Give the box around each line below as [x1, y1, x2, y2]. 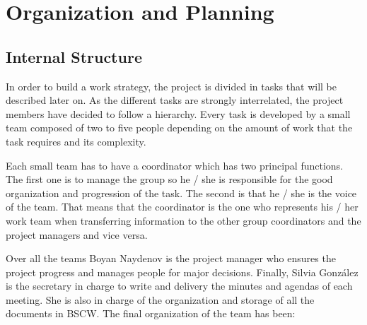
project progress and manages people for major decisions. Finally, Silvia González [6, 264, 359, 279]
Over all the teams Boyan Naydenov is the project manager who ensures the [6, 251, 336, 266]
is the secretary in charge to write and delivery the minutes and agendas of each [6, 278, 353, 293]
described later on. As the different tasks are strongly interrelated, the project [6, 93, 344, 107]
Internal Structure [6, 45, 142, 67]
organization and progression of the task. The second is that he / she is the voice [6, 185, 357, 200]
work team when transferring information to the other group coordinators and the [6, 213, 361, 227]
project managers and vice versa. [6, 227, 148, 242]
